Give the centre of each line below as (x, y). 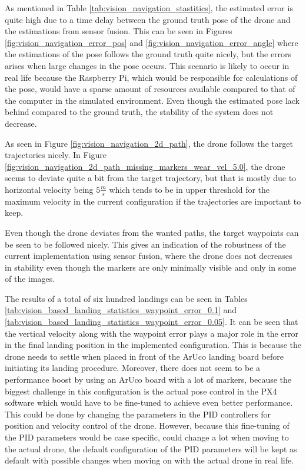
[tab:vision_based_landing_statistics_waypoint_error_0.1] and (121, 310)
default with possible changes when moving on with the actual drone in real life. (149, 460)
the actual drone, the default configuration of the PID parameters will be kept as (151, 448)
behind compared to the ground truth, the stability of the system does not (139, 112)
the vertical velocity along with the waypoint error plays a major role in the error (152, 333)
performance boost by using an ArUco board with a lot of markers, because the (148, 379)
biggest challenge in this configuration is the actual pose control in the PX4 (141, 391)
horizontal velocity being (49, 189)
